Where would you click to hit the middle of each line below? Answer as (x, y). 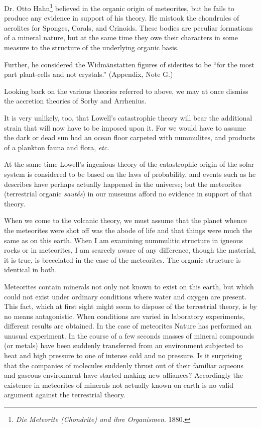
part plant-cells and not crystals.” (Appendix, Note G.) (89, 74)
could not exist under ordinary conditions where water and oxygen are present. (125, 296)
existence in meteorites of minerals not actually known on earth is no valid (119, 385)
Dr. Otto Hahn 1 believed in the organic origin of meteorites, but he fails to (119, 7)
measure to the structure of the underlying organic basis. (92, 47)
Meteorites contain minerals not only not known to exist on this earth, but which (129, 286)
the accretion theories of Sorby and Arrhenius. (75, 101)
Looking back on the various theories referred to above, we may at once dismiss (126, 91)
